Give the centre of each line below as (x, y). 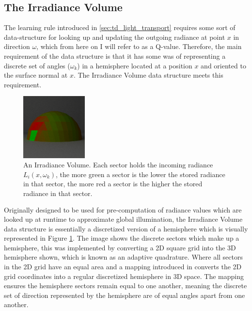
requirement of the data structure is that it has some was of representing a (115, 56)
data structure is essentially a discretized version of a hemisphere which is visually (126, 228)
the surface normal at (36, 75)
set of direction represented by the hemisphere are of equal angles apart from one (125, 295)
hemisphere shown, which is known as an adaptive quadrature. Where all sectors (123, 257)
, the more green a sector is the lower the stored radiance (141, 174)
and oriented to (223, 65)
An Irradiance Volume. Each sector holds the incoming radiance (118, 165)
